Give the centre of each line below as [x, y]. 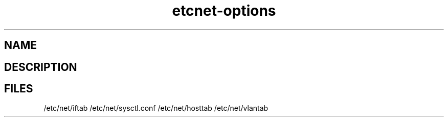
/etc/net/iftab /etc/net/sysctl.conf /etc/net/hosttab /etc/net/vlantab [156, 108]
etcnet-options [224, 11]
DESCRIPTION [41, 67]
